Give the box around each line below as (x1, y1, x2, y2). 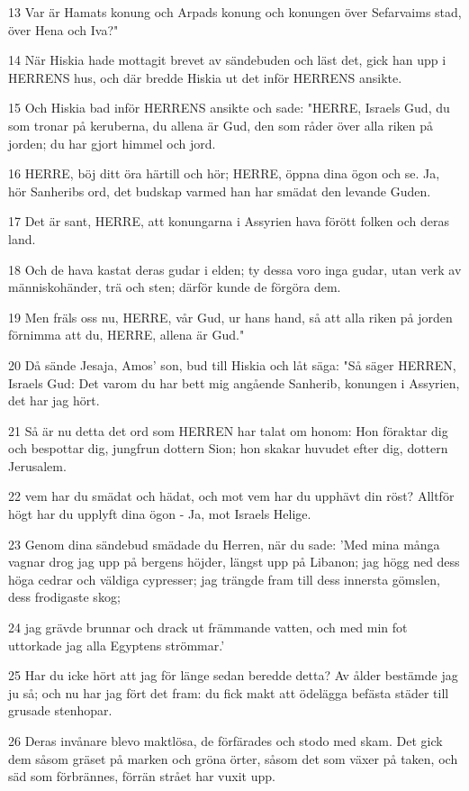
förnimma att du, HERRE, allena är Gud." (8, 325, 245, 344)
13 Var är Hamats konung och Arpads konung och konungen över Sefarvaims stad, (8, 3, 462, 21)
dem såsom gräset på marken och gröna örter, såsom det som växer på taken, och (8, 749, 458, 768)
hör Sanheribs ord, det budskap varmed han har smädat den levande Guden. (8, 181, 431, 200)
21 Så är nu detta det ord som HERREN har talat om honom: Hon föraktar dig (8, 421, 448, 440)
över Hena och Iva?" (8, 20, 119, 39)
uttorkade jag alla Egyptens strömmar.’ (8, 635, 225, 654)
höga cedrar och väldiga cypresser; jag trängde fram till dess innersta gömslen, (8, 569, 440, 588)
